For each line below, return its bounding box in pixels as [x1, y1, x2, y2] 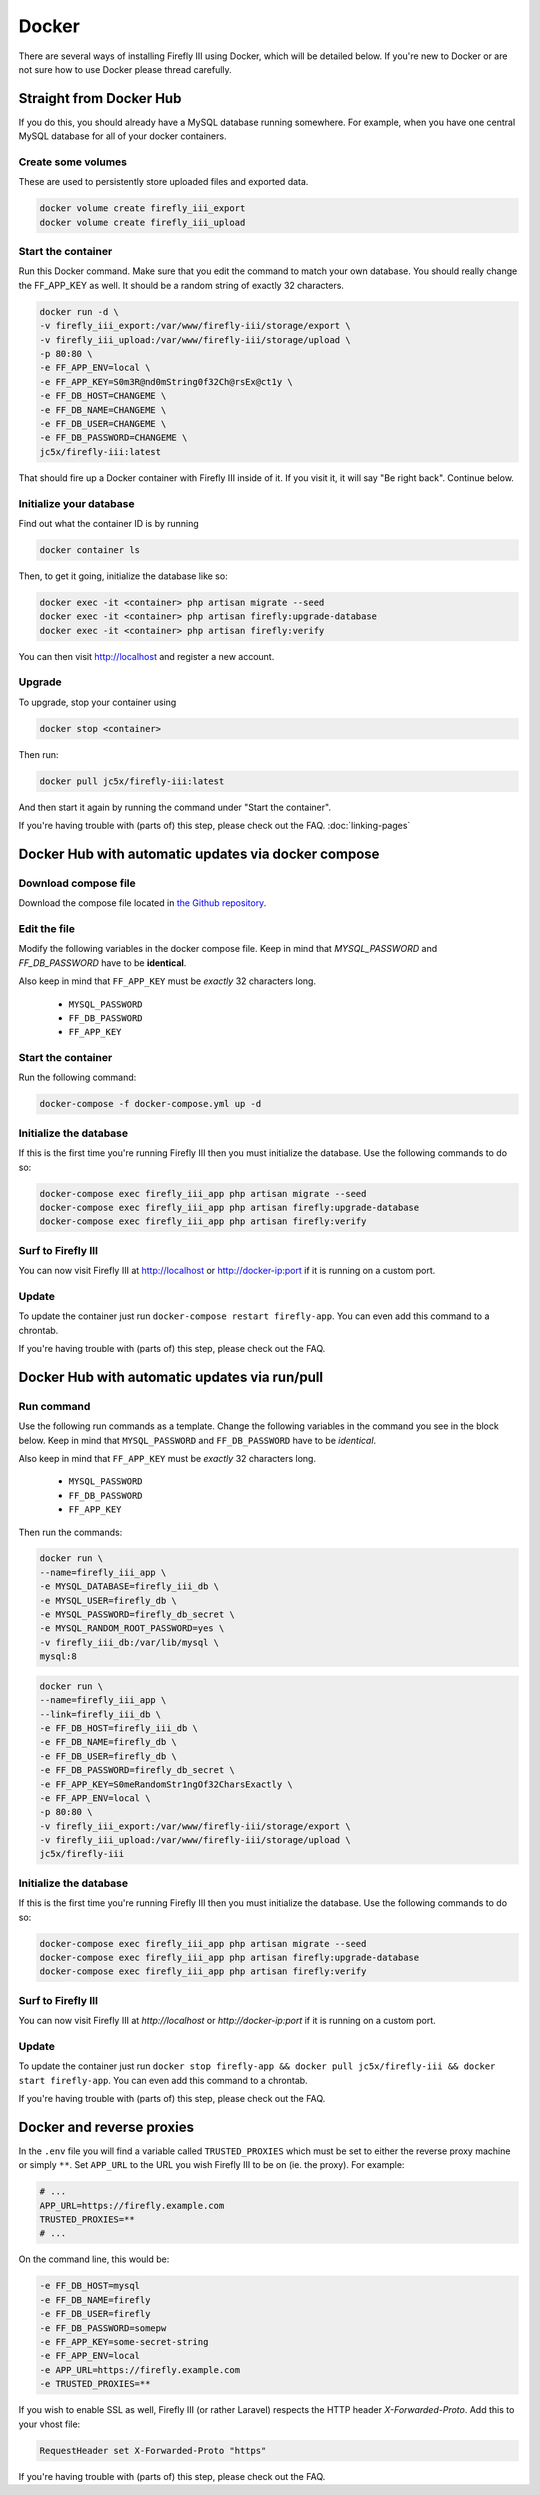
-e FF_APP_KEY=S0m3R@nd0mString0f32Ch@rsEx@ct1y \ [39, 376, 294, 387]
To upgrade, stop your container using [18, 696, 177, 708]
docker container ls [39, 544, 140, 555]
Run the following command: [18, 1071, 137, 1084]
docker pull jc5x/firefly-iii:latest [39, 775, 225, 787]
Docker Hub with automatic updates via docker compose [18, 845, 380, 862]
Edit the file [18, 922, 75, 935]
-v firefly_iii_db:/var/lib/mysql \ [39, 1636, 220, 1648]
